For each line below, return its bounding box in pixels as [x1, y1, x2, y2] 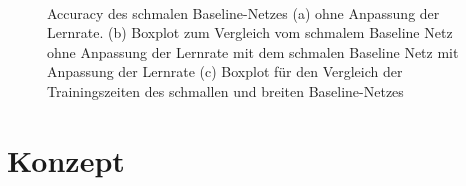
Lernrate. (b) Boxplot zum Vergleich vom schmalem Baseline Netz [47, 22, 453, 43]
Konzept [7, 139, 125, 180]
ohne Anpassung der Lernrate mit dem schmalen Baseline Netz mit [47, 41, 459, 62]
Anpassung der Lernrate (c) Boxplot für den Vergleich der [47, 61, 403, 82]
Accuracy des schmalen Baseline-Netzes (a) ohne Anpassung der [47, 2, 440, 23]
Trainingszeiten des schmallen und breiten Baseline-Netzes [47, 80, 404, 101]
